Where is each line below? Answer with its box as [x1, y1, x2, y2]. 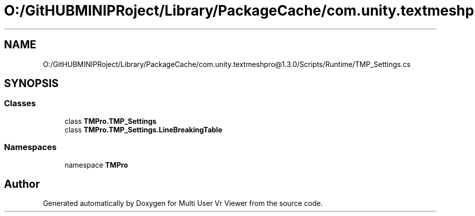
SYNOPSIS [4, 77, 59, 90]
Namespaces [4, 142, 57, 153]
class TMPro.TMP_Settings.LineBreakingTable [64, 125, 222, 134]
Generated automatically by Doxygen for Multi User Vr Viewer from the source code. [43, 199, 323, 208]
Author [4, 177, 40, 190]
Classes [4, 98, 36, 109]
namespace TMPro [64, 160, 128, 169]
